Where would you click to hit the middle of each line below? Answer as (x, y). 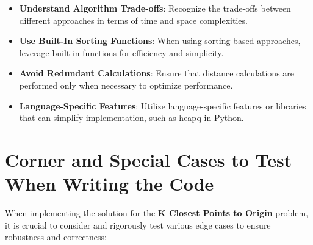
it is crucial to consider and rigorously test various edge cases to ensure (138, 225)
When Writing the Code (110, 184)
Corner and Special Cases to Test (149, 159)
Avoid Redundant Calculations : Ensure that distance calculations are (157, 73)
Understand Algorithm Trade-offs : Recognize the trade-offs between (155, 8)
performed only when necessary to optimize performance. (126, 85)
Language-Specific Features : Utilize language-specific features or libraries (163, 105)
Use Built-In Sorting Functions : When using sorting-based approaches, (160, 41)
